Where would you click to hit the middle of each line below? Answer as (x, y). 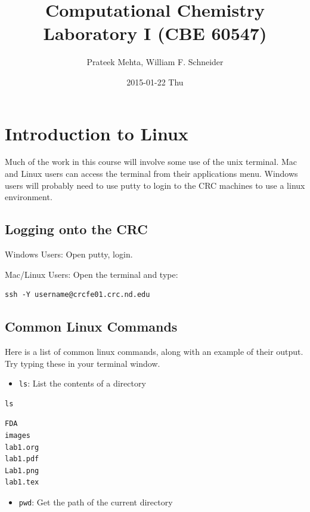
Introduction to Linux (97, 133)
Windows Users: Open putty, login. (69, 254)
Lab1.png (22, 470)
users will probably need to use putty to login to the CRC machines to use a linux (155, 185)
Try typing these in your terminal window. (83, 363)
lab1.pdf (22, 459)
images (18, 436)
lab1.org (22, 447)
